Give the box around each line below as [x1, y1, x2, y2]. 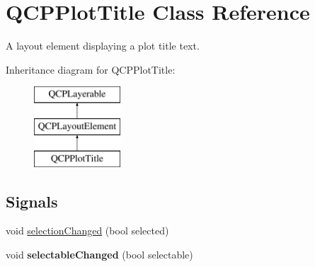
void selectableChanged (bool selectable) [6, 247, 193, 262]
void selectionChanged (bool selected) [6, 223, 169, 238]
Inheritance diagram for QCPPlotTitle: [6, 62, 176, 76]
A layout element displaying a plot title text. [6, 38, 200, 53]
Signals [6, 190, 58, 212]
